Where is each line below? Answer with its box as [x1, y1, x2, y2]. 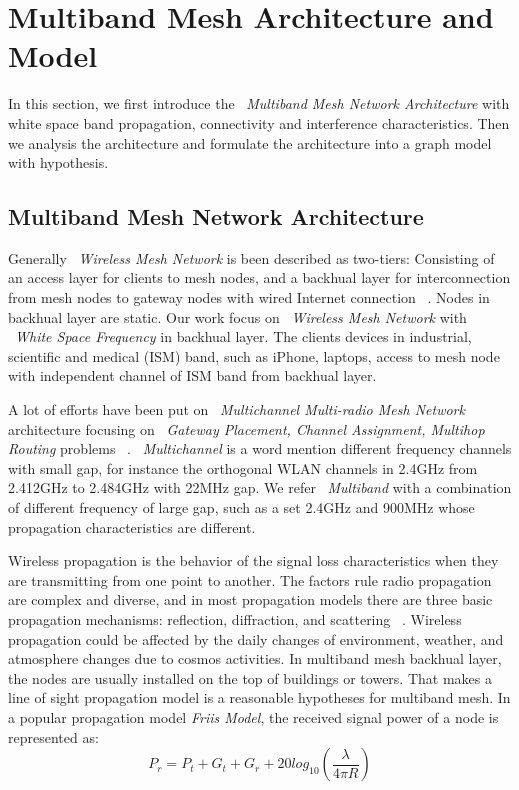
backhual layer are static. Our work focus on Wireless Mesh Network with [8, 306, 467, 327]
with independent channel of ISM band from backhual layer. [8, 365, 377, 386]
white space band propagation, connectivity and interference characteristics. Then [8, 112, 510, 133]
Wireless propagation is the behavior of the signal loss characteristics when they [8, 550, 499, 571]
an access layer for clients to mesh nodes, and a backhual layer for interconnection [8, 267, 511, 288]
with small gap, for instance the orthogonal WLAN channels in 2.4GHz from [8, 457, 478, 478]
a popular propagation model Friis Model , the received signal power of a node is [8, 706, 499, 727]
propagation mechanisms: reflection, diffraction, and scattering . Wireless [8, 608, 462, 629]
